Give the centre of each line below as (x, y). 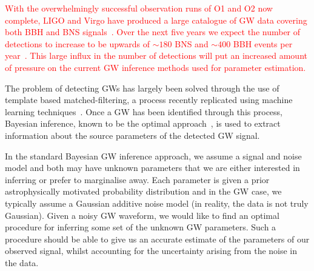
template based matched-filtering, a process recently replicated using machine (149, 100)
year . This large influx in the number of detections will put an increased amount (156, 55)
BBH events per (263, 43)
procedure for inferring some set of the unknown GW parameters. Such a (141, 227)
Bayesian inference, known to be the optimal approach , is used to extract (143, 123)
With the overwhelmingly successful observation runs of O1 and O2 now (139, 8)
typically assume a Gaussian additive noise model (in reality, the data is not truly (157, 203)
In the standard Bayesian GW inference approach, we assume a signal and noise (153, 156)
